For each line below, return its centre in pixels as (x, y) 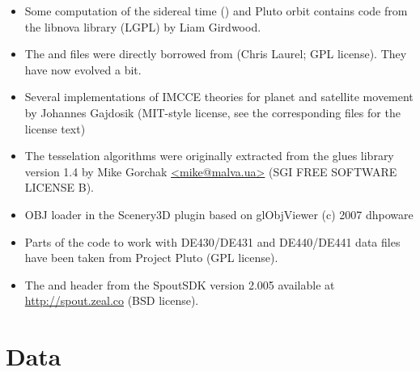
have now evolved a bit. (83, 69)
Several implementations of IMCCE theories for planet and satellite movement (219, 97)
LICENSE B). (59, 187)
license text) (55, 128)
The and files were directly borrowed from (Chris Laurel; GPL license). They (216, 54)
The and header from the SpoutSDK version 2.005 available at (180, 284)
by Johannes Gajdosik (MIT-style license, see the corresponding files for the (212, 112)
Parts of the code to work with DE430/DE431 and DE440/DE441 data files (212, 241)
